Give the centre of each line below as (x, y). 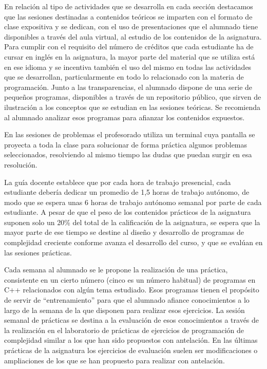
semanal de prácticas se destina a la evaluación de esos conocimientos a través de (132, 320)
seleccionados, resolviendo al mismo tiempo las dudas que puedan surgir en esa (128, 154)
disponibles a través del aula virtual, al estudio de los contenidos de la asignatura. (133, 36)
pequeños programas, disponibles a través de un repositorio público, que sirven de (133, 97)
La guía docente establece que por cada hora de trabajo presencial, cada (118, 182)
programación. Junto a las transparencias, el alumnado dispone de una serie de (128, 87)
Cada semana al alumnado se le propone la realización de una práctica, (116, 270)
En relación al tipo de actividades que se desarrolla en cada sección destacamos (129, 6)
